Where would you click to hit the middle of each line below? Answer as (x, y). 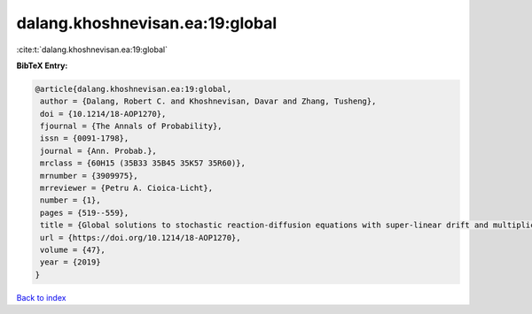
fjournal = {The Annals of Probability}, (131, 126)
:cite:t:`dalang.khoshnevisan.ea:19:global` (92, 50)
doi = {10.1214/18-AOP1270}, (103, 114)
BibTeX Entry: (42, 65)
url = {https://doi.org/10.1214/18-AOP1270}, (141, 237)
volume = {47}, (73, 250)
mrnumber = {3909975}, (90, 176)
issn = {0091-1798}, (85, 138)
